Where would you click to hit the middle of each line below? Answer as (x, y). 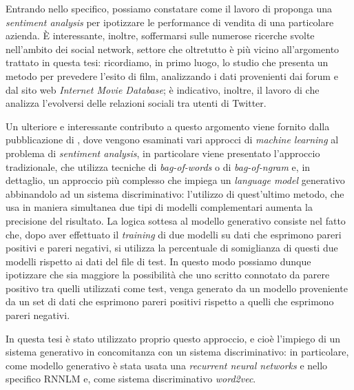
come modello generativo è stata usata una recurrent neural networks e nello (167, 365)
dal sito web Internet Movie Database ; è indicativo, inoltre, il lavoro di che (163, 89)
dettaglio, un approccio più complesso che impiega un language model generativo (175, 180)
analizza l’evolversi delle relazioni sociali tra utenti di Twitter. (136, 103)
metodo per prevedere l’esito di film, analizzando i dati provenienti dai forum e (172, 75)
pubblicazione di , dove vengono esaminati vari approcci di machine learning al (172, 140)
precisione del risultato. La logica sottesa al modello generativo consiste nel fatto (176, 220)
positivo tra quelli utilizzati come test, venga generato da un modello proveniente (177, 288)
